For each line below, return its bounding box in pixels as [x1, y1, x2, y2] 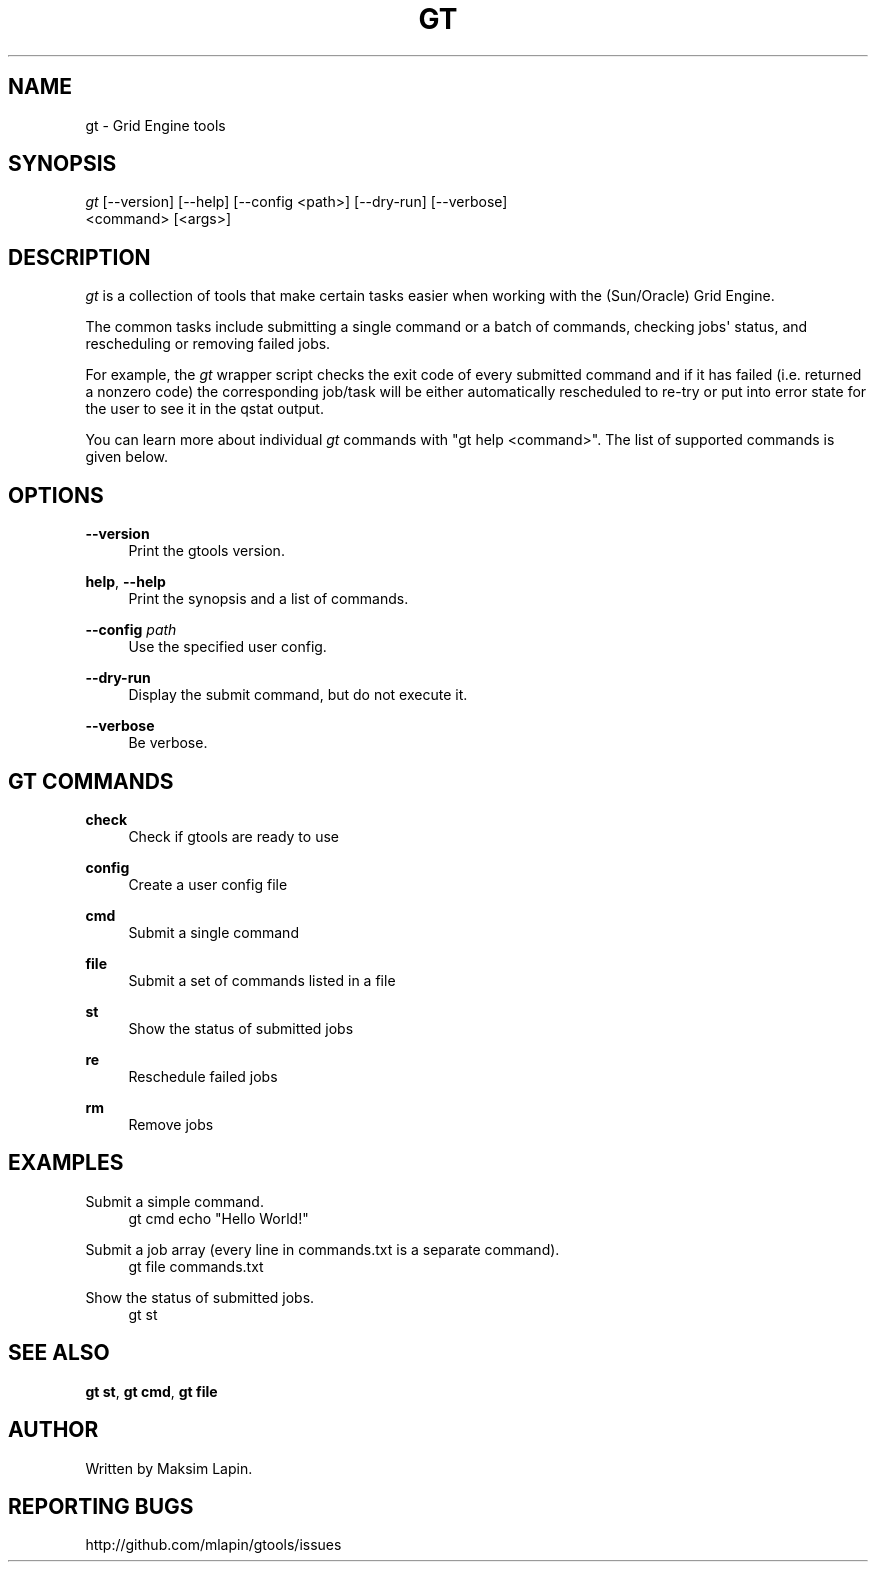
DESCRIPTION [8, 244, 151, 270]
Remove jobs [128, 1115, 214, 1133]
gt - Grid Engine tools [85, 116, 226, 134]
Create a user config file [128, 875, 288, 893]
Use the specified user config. [128, 638, 327, 656]
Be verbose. [128, 734, 208, 752]
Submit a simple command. [85, 1192, 264, 1210]
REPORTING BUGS [8, 1493, 194, 1519]
